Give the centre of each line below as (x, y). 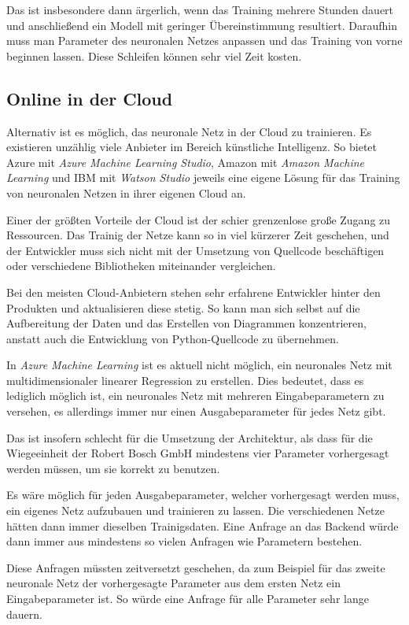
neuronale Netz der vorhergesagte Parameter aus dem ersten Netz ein (173, 583)
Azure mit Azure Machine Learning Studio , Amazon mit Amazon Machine (186, 162)
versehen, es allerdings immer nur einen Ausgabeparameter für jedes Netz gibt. (196, 411)
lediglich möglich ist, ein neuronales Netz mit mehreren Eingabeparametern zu (195, 396)
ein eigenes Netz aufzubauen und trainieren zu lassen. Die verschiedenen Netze (195, 510)
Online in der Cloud (90, 98)
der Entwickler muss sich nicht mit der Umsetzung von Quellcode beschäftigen (195, 250)
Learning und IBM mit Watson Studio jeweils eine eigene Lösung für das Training (203, 178)
